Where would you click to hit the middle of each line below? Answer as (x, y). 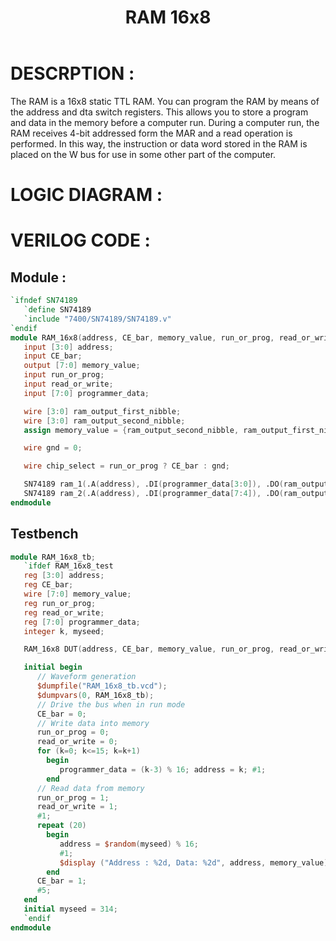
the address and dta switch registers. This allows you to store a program (159, 112)
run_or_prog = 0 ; (73, 732)
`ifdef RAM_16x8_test (68, 566)
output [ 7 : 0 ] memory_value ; (82, 366)
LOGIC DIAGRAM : (86, 195)
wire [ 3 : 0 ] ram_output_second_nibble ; (104, 421)
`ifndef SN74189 (44, 301)
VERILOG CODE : (80, 240)
